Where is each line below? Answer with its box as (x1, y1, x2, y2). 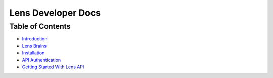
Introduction (22, 36, 48, 42)
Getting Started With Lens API (22, 64, 84, 70)
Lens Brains (22, 43, 47, 49)
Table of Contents (9, 22, 71, 31)
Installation (22, 50, 45, 56)
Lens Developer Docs (9, 7, 101, 18)
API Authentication (22, 57, 61, 63)
